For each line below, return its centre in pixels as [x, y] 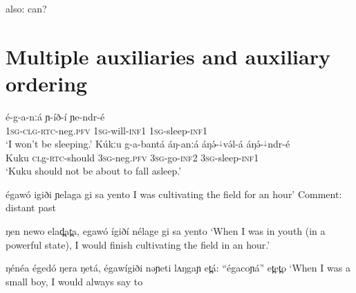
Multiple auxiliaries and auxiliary [168, 56]
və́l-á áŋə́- [243, 144]
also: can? [26, 8]
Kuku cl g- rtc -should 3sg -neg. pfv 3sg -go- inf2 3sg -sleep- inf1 [132, 157]
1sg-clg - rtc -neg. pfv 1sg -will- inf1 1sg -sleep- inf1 [106, 130]
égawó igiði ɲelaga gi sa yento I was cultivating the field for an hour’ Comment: [174, 194]
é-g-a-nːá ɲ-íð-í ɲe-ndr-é [55, 116]
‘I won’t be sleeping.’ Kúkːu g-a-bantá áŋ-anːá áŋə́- [113, 144]
